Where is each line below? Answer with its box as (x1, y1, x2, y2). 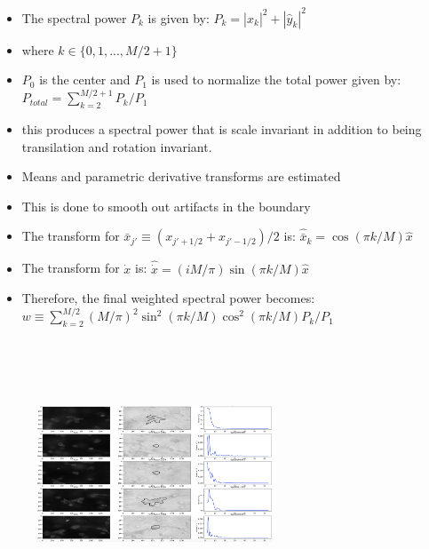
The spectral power (21, 8, 127, 27)
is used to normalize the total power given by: (151, 70, 401, 89)
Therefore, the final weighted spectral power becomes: (21, 289, 315, 307)
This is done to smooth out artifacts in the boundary (21, 196, 311, 215)
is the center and (39, 70, 131, 89)
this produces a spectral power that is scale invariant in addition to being (21, 119, 422, 138)
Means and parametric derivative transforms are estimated (21, 167, 341, 186)
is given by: (147, 8, 210, 27)
